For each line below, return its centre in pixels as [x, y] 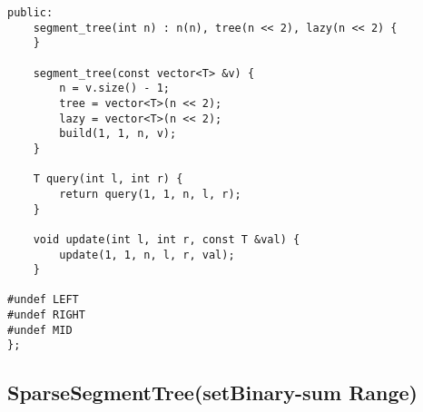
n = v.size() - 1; [114, 88]
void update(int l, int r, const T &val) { [167, 239]
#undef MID [40, 330]
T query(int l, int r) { [108, 179]
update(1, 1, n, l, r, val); [147, 255]
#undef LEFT [43, 300]
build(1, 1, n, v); [118, 134]
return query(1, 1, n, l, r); [150, 194]
